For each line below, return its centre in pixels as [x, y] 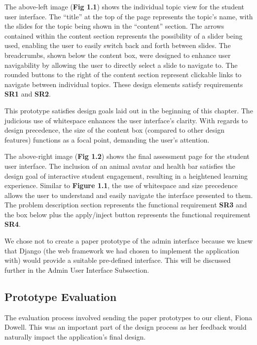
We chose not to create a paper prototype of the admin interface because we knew [129, 241]
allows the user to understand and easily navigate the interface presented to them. [129, 195]
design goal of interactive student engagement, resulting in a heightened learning [126, 175]
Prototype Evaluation [61, 296]
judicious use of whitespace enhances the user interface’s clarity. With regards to [126, 120]
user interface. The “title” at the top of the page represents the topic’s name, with [129, 16]
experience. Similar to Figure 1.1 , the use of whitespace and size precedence [121, 185]
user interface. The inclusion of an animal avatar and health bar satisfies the [120, 166]
